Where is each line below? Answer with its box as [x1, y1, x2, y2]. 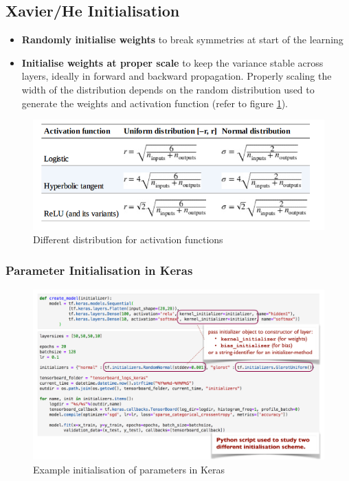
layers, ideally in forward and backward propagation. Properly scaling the [21, 69, 332, 83]
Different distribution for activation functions [33, 232, 223, 247]
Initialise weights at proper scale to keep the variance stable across [21, 55, 324, 69]
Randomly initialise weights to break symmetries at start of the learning [21, 32, 344, 47]
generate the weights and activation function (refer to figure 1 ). [21, 96, 288, 110]
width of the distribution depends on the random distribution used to [21, 82, 315, 96]
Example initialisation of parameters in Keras [33, 462, 225, 476]
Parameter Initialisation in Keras [5, 261, 193, 278]
